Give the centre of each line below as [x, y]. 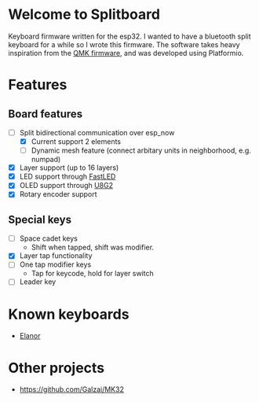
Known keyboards [69, 314]
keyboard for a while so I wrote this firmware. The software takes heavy [124, 44]
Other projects [57, 368]
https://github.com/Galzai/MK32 [71, 389]
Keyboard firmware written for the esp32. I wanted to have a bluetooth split [129, 36]
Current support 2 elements [76, 142]
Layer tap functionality [56, 256]
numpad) [46, 160]
